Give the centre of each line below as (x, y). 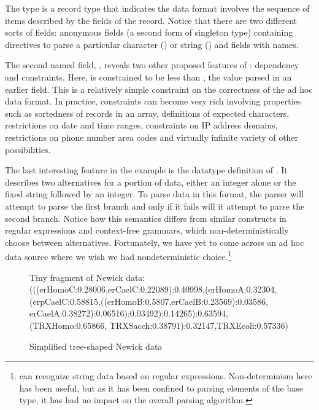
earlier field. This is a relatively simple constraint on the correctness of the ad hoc (159, 89)
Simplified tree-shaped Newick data (96, 346)
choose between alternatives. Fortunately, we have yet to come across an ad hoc (155, 242)
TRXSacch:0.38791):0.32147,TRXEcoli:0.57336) (199, 325)
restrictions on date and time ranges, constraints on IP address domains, (141, 125)
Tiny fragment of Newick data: (87, 277)
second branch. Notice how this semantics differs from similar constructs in (146, 218)
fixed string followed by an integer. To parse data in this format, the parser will (155, 194)
